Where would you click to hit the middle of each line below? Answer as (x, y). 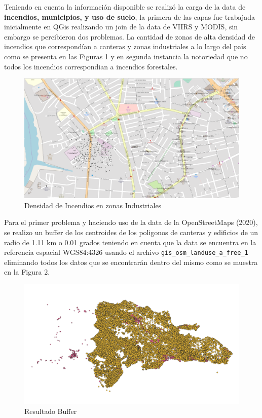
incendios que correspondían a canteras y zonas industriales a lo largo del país (125, 46)
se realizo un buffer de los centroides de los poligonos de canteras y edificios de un (131, 232)
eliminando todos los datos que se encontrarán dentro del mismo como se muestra (131, 262)
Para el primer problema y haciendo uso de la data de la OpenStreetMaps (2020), (131, 222)
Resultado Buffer (51, 411)
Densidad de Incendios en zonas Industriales (93, 205)
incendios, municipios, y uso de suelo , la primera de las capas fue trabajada (129, 16)
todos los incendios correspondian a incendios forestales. (91, 66)
